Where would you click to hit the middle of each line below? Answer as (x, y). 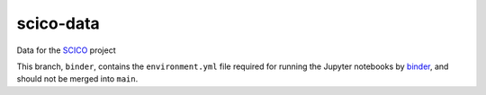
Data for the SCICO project (66, 50)
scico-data (58, 23)
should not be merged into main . (77, 79)
